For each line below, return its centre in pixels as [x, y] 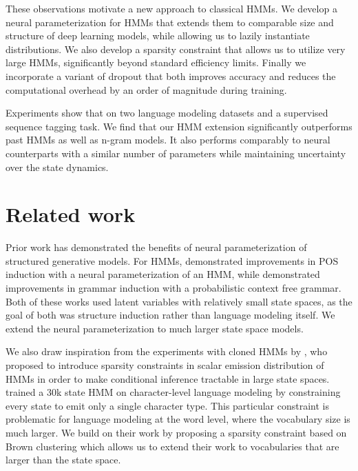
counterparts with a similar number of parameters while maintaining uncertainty [176, 153]
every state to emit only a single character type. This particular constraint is [167, 405]
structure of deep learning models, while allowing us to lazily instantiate [158, 36]
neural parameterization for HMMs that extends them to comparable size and [170, 22]
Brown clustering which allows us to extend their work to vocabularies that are [172, 446]
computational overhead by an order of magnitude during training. [146, 89]
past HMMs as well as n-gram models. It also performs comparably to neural [168, 140]
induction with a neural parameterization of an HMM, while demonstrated [163, 274]
